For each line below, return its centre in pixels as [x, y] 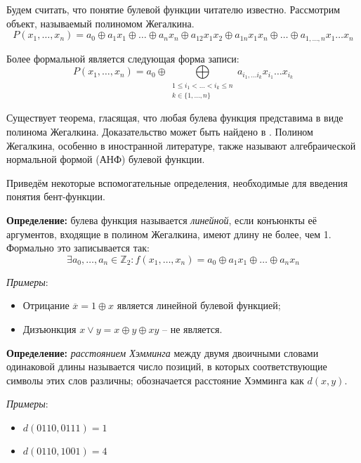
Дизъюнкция [50, 328]
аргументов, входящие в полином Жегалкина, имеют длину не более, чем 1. [169, 234]
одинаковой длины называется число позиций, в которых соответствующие [167, 366]
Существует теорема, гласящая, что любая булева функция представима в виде [175, 118]
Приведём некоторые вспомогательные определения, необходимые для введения [177, 182]
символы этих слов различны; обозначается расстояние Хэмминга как [155, 380]
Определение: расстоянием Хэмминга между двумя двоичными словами [163, 352]
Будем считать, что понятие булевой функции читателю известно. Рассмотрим [173, 9]
